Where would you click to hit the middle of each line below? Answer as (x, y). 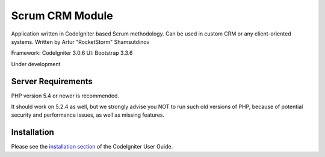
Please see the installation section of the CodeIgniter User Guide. (92, 147)
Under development (36, 64)
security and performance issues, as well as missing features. (88, 115)
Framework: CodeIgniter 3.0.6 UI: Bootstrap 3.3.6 (72, 53)
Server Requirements (52, 81)
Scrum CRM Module (62, 16)
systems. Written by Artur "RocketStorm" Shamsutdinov (80, 42)
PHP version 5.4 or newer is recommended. (65, 96)
